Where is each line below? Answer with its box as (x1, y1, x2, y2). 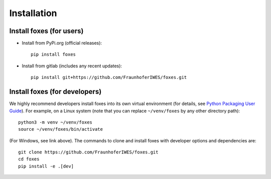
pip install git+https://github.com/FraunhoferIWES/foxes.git (31, 74, 187, 80)
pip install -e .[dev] (18, 163, 74, 169)
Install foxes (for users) (9, 27, 84, 35)
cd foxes (18, 156, 40, 162)
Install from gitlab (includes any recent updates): (22, 63, 122, 69)
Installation (9, 8, 57, 19)
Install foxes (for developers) (9, 87, 102, 96)
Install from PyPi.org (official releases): (22, 40, 102, 46)
